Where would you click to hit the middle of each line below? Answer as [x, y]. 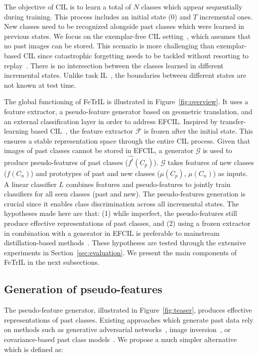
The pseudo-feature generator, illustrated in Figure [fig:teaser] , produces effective [128, 310]
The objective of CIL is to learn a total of [68, 6]
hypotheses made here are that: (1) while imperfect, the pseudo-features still [121, 213]
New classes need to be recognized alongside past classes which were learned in [124, 26]
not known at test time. [40, 85]
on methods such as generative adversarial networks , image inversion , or [117, 329]
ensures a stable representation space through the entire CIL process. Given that [127, 140]
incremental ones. [226, 16]
